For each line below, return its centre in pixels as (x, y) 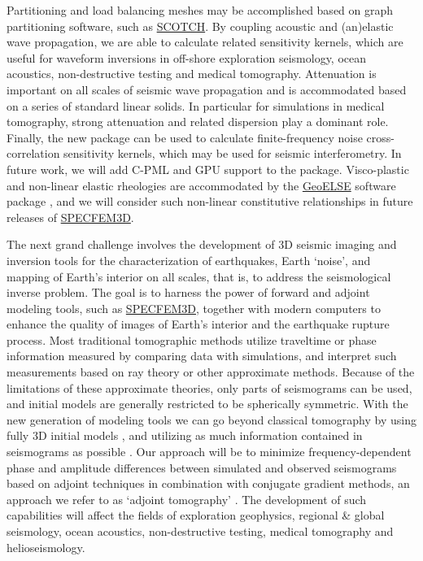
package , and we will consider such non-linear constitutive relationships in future (210, 201)
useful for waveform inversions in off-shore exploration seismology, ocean (187, 57)
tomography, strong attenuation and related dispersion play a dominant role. (198, 122)
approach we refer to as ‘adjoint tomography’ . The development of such (187, 499)
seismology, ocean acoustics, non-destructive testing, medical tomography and (200, 531)
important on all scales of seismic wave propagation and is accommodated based (207, 89)
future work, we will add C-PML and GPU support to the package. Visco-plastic (208, 169)
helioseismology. (46, 547)
